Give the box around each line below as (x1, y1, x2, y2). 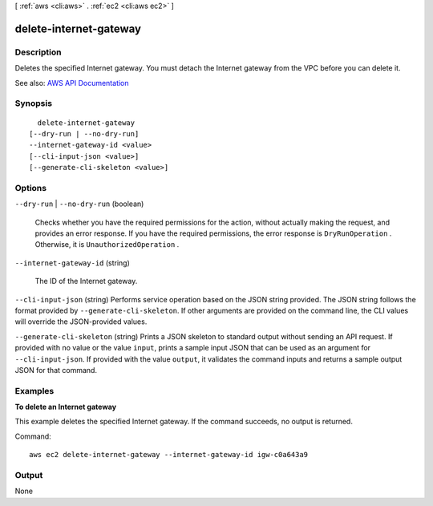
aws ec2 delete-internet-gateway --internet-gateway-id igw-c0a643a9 (29, 450, 309, 459)
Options (14, 182, 47, 193)
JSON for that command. (14, 365, 98, 374)
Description (14, 47, 62, 58)
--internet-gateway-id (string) (14, 257, 130, 268)
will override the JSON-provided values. (14, 317, 148, 326)
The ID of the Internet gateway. (34, 277, 138, 286)
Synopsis (14, 98, 52, 109)
